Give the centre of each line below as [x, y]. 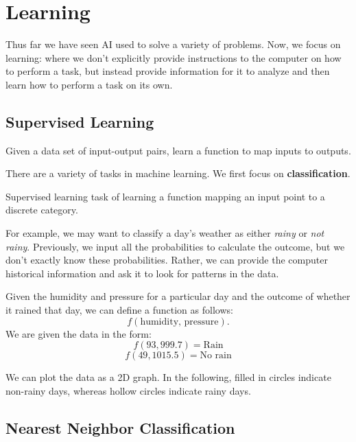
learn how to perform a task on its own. [89, 84]
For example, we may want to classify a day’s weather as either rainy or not [165, 233]
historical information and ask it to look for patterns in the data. [142, 273]
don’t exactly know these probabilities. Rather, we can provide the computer [167, 260]
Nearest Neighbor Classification [120, 427]
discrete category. [42, 210]
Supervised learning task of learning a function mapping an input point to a [165, 196]
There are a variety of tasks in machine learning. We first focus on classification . [178, 173]
